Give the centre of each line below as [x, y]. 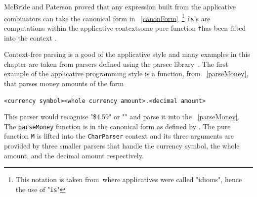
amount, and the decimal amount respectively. [74, 155]
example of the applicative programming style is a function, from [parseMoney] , [126, 74]
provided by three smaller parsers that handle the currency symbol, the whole [122, 146]
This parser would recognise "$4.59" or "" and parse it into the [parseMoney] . [122, 117]
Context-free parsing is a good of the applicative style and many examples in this [127, 54]
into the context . [30, 37]
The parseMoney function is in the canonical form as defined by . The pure [117, 126]
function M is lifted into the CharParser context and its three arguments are [119, 136]
